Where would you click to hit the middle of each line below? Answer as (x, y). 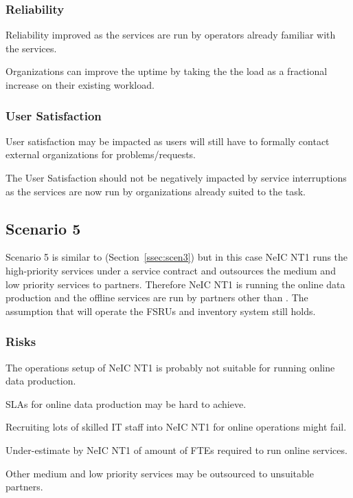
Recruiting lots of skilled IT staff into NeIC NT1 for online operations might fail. (176, 427)
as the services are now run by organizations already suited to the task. (156, 191)
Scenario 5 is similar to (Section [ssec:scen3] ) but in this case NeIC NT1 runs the (177, 257)
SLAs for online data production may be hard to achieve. (126, 403)
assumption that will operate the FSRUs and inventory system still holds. (161, 311)
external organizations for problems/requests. (101, 154)
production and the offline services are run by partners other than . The (157, 297)
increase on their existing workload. (80, 85)
